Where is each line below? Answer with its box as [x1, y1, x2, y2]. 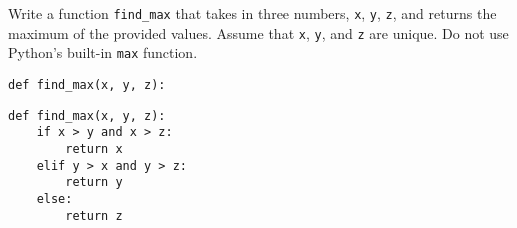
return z [65, 208, 123, 223]
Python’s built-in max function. [8, 42, 198, 63]
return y [65, 175, 123, 190]
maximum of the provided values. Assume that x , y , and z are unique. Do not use [8, 22, 509, 43]
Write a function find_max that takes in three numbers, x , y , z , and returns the [8, 3, 497, 23]
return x [65, 141, 123, 156]
